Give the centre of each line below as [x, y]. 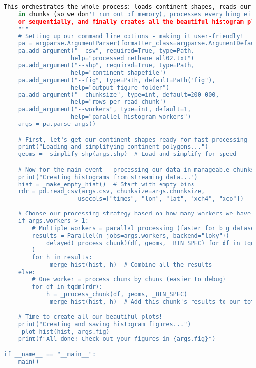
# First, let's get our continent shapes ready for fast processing [132, 139]
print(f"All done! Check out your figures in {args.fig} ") [117, 339]
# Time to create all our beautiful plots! [90, 317]
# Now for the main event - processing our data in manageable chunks [136, 169]
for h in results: [62, 258]
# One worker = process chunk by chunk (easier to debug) [129, 279]
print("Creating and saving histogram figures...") [104, 324]
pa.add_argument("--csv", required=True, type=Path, [106, 51]
